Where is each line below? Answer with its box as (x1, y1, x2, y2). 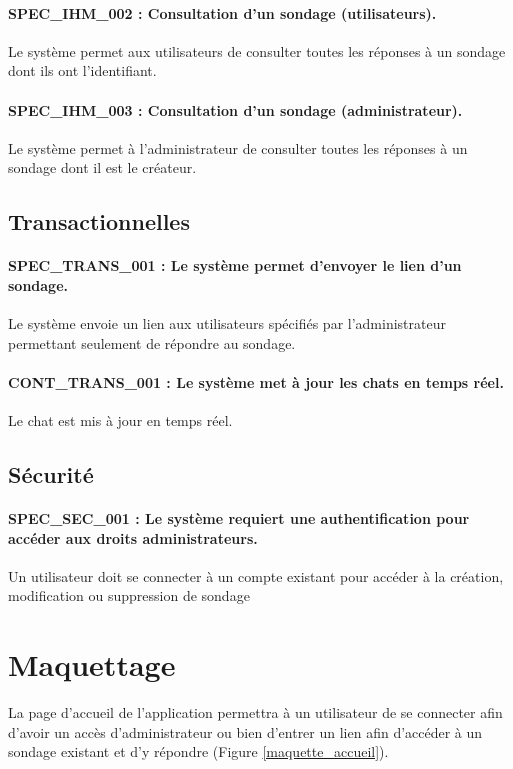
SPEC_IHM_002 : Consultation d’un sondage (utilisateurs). (8, 2, 437, 23)
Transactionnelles (8, 206, 190, 237)
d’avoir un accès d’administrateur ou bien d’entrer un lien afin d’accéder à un (8, 721, 483, 742)
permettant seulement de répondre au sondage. (8, 332, 296, 353)
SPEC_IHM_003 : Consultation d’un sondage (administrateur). (8, 99, 463, 120)
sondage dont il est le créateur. (8, 157, 197, 178)
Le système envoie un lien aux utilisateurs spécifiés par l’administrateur (8, 313, 446, 334)
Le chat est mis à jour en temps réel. (8, 410, 233, 431)
